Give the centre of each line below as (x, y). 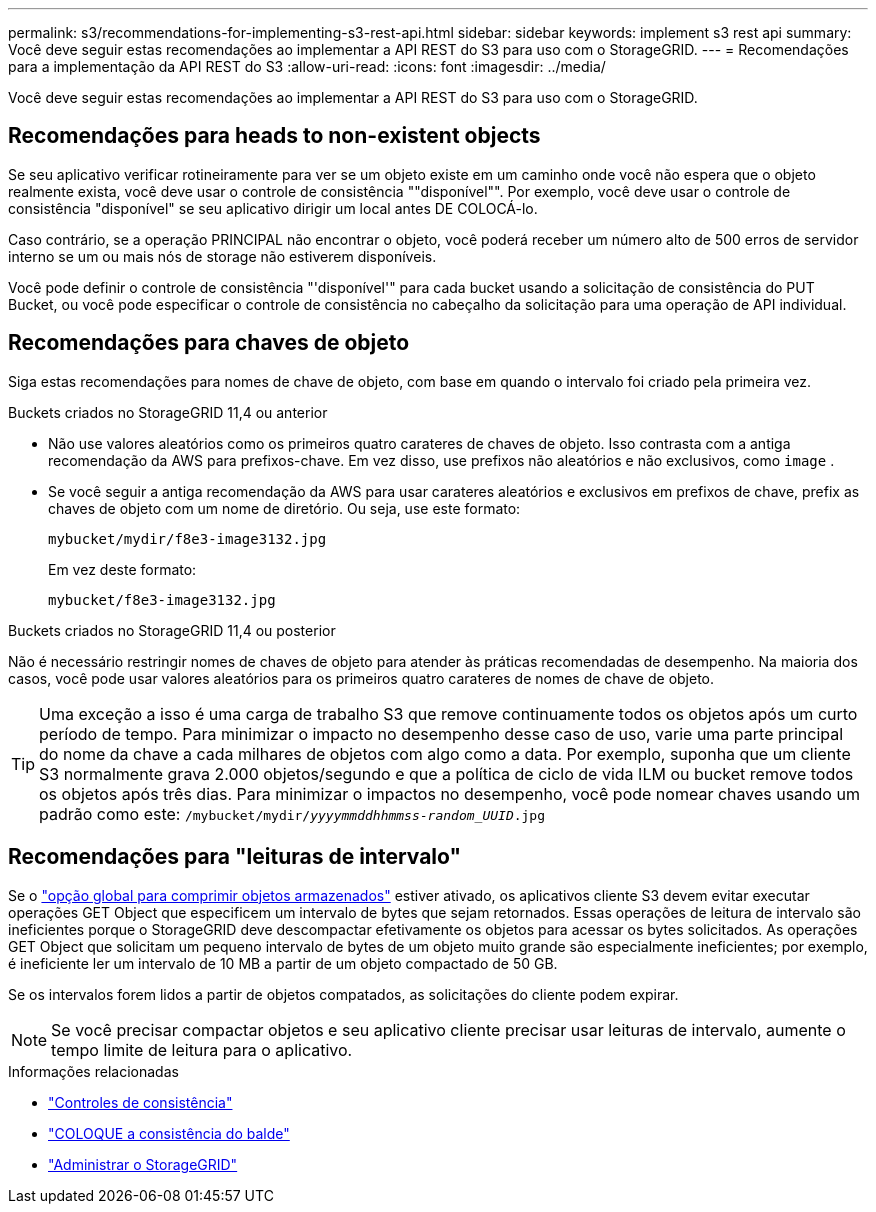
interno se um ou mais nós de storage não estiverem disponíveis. (222, 256)
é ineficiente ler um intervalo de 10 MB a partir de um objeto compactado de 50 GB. (283, 963)
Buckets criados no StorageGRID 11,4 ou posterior (172, 630)
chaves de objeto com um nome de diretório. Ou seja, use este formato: (284, 508)
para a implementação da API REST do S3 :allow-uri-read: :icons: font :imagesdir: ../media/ (307, 66)
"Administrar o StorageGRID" (143, 1164)
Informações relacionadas (93, 1071)
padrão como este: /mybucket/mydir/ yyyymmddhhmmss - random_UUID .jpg (292, 813)
